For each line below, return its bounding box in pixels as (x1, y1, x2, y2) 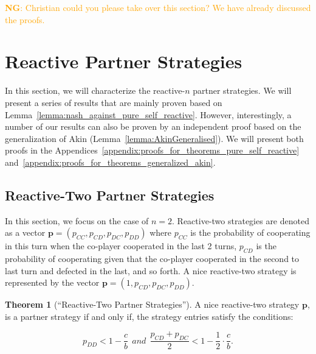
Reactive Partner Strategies (5, 49, 242, 74)
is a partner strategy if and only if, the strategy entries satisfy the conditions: (5, 310, 294, 322)
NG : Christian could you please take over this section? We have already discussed (5, 1, 311, 13)
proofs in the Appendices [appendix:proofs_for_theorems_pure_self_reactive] (5, 144, 300, 157)
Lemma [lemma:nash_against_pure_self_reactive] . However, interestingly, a (5, 108, 292, 121)
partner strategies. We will (193, 84, 292, 97)
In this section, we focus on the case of (5, 214, 149, 227)
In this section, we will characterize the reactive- (5, 84, 185, 97)
